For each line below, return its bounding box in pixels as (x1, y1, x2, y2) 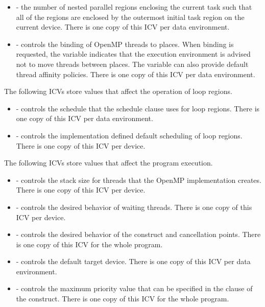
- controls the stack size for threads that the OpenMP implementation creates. (16, 174, 261, 185)
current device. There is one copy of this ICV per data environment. (16, 21, 230, 32)
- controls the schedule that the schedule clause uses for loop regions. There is (16, 103, 260, 113)
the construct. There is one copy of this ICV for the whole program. (16, 293, 229, 304)
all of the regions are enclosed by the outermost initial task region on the (16, 11, 245, 22)
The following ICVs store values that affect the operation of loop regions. (4, 86, 232, 97)
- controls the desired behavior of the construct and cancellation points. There (16, 229, 261, 240)
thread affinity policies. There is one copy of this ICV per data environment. (16, 68, 255, 79)
